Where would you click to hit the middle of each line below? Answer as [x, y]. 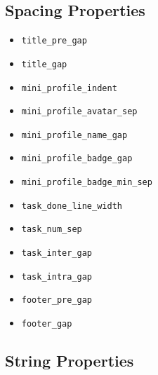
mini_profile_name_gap [74, 135]
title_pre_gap [54, 41]
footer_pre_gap [57, 300]
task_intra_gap [57, 277]
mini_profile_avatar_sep [79, 112]
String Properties [70, 361]
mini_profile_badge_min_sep [87, 183]
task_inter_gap [57, 253]
